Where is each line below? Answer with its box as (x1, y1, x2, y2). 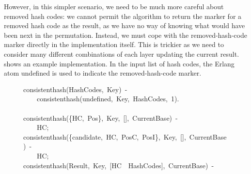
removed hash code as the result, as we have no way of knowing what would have (4, 20, 245, 31)
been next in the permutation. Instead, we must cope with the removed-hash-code (4, 30, 247, 40)
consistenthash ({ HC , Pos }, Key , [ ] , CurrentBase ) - (23, 112, 178, 123)
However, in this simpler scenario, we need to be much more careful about (4, 1, 224, 11)
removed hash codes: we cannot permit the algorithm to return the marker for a (4, 11, 242, 21)
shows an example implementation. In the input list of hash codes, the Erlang (4, 58, 235, 68)
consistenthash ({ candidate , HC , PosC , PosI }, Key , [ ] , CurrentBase (23, 131, 227, 142)
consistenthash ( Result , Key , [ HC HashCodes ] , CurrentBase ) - (23, 160, 214, 170)
